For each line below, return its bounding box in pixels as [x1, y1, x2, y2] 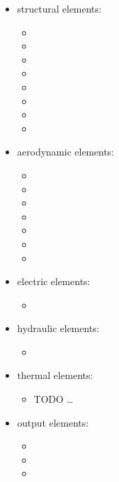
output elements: [17, 415, 89, 429]
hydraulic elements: [17, 321, 100, 336]
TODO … [33, 392, 74, 406]
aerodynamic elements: [17, 144, 114, 159]
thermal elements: [17, 368, 93, 383]
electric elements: [17, 274, 90, 289]
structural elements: [17, 1, 102, 15]
